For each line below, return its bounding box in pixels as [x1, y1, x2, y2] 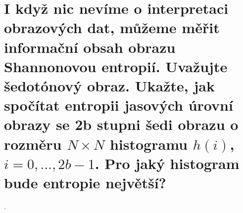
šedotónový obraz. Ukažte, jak [4, 75, 215, 95]
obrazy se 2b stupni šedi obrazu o [4, 114, 239, 134]
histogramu [109, 133, 188, 154]
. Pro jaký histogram [95, 153, 240, 173]
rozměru [4, 133, 62, 154]
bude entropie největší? [4, 172, 166, 192]
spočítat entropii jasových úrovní [4, 95, 233, 115]
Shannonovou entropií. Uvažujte [4, 56, 228, 76]
